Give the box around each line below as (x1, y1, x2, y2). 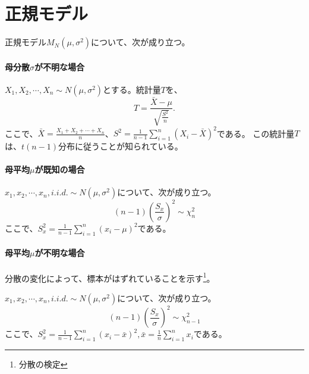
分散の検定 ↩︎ (18, 358, 68, 370)
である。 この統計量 (216, 127, 295, 139)
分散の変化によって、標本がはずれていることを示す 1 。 (5, 270, 215, 284)
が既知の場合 (34, 163, 85, 176)
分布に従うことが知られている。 (58, 140, 183, 152)
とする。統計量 (103, 83, 161, 95)
